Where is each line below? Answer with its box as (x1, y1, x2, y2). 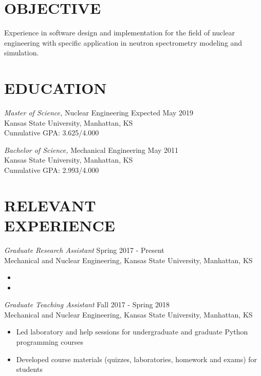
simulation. (4, 47, 39, 58)
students (16, 364, 43, 374)
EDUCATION (4, 77, 107, 98)
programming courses (16, 337, 83, 347)
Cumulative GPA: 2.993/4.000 (4, 165, 99, 175)
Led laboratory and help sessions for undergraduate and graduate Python (16, 326, 248, 337)
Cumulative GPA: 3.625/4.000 (4, 127, 99, 138)
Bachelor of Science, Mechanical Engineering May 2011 (4, 144, 179, 155)
